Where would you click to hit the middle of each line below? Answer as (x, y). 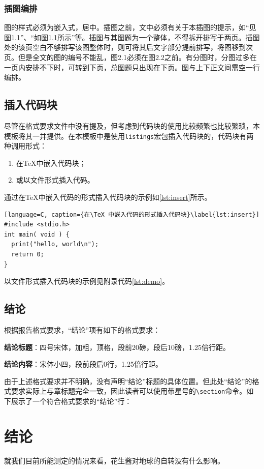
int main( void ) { (37, 234)
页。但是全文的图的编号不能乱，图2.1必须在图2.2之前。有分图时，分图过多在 (130, 57)
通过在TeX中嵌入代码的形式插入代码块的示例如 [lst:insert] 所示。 (108, 197)
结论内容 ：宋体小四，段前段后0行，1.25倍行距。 (83, 364)
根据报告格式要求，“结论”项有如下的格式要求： (82, 329)
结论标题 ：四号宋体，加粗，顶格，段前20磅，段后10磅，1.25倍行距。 (117, 347)
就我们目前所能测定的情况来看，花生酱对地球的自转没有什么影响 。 (114, 460)
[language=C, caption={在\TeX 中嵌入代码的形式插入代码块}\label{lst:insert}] (132, 214)
